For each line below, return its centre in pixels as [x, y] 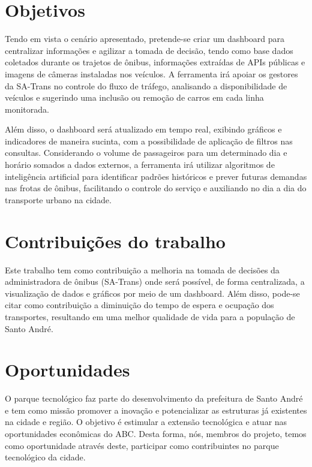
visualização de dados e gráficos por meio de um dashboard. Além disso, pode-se [152, 293]
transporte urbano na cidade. [58, 199]
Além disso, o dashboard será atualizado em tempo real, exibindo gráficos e [143, 129]
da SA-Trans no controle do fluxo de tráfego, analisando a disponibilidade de [146, 85]
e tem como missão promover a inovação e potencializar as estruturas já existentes [156, 410]
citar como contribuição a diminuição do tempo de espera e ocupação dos [139, 305]
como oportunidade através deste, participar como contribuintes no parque [142, 445]
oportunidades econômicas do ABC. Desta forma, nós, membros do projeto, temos [156, 434]
